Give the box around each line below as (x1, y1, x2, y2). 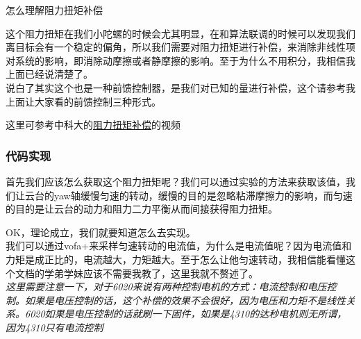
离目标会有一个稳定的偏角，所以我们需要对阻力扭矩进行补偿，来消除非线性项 (6, 40, 355, 54)
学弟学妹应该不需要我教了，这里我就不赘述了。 (44, 265, 258, 280)
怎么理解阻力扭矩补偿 (6, 3, 103, 17)
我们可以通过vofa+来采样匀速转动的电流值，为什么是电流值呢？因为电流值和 (6, 238, 352, 253)
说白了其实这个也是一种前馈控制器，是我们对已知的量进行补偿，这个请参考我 (6, 80, 355, 94)
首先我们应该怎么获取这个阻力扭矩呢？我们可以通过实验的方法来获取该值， (6, 174, 346, 188)
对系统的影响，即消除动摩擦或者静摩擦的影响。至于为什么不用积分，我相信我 (6, 53, 355, 67)
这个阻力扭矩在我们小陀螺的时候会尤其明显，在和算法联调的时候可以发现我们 (6, 26, 355, 40)
